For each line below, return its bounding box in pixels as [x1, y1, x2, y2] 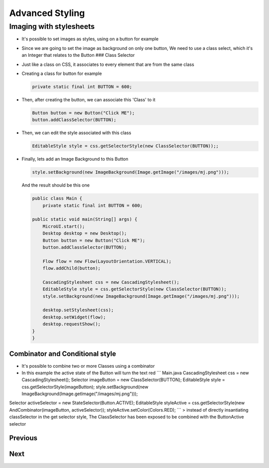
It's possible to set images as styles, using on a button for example [21, 36, 159, 42]
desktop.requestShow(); [42, 321, 101, 327]
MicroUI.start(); [42, 224, 85, 229]
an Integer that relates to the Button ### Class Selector [21, 52, 135, 58]
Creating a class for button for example [21, 70, 102, 76]
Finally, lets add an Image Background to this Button [21, 156, 129, 162]
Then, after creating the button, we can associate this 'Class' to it [21, 96, 155, 102]
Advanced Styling [9, 7, 85, 18]
